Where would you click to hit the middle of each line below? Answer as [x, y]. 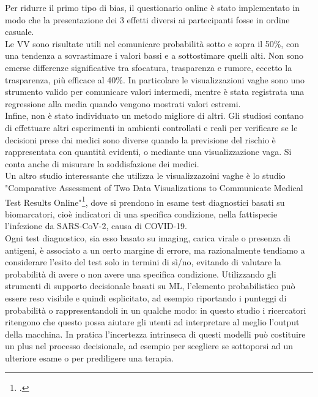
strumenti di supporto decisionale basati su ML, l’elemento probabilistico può [150, 286]
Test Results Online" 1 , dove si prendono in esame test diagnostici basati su [145, 201]
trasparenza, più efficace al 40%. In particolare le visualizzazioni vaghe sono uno [155, 79]
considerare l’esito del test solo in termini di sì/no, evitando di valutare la [143, 262]
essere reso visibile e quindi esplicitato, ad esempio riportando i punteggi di [146, 297]
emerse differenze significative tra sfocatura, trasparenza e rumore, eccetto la [149, 67]
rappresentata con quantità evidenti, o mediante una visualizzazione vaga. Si [148, 152]
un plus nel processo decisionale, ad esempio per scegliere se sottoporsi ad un [149, 346]
